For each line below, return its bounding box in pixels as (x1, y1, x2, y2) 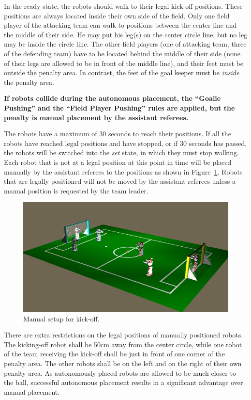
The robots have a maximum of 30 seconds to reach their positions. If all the (4, 128, 231, 139)
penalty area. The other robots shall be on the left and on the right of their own (4, 358, 242, 368)
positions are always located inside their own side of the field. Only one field (4, 10, 230, 20)
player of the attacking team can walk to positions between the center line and (4, 20, 237, 30)
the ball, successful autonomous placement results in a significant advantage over (4, 377, 243, 387)
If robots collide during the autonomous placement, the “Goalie (4, 93, 221, 103)
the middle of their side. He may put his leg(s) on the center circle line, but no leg (4, 29, 248, 39)
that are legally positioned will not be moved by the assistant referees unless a (4, 176, 236, 186)
